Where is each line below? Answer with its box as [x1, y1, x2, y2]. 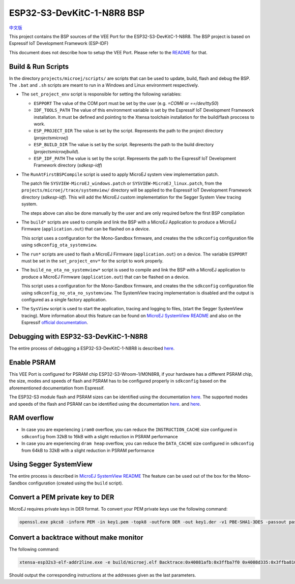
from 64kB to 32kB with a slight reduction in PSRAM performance [21, 447, 154, 453]
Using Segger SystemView [9, 460, 93, 469]
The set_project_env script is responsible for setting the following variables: [21, 91, 182, 97]
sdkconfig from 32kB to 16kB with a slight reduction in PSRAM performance [21, 433, 178, 439]
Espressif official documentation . [21, 320, 88, 325]
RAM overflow [9, 414, 54, 422]
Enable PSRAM [9, 358, 56, 366]
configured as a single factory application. [21, 296, 107, 302]
